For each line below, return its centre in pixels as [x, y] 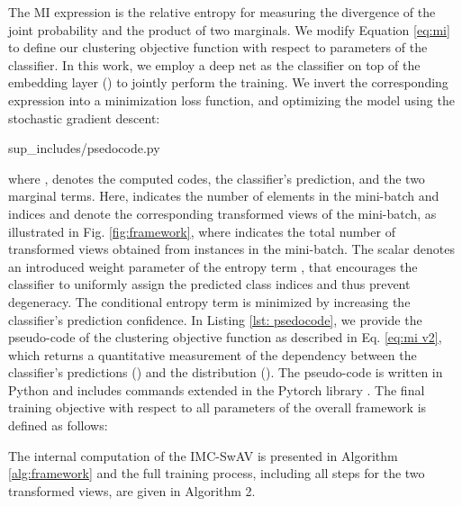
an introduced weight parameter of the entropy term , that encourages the [213, 266]
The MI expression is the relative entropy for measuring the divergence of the [222, 12]
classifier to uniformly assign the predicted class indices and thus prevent [209, 284]
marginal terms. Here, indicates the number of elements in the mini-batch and [224, 196]
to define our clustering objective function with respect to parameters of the [218, 47]
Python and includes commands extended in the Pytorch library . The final [217, 389]
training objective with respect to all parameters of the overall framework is [217, 407]
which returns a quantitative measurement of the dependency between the [213, 354]
